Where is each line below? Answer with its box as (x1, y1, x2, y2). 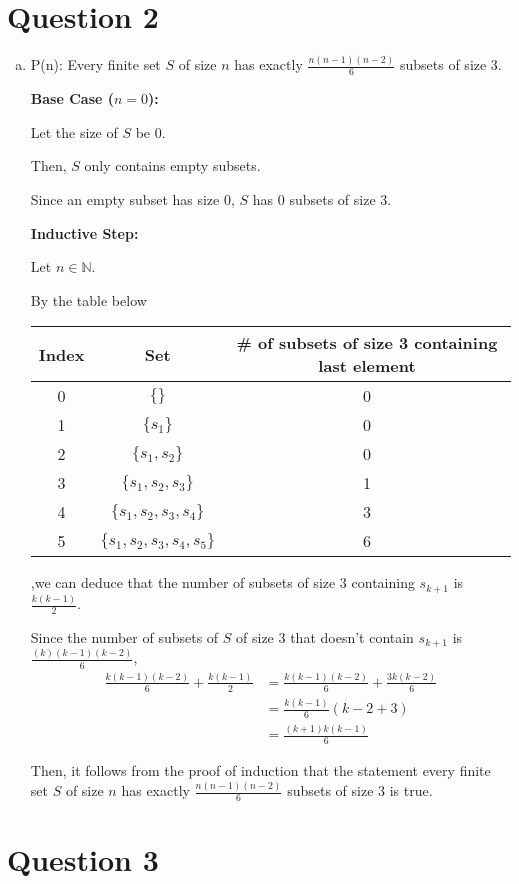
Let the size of (30, 121, 118, 142)
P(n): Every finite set (30, 54, 161, 75)
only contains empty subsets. (84, 155, 261, 176)
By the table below (30, 289, 147, 310)
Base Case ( (30, 88, 114, 109)
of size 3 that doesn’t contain (236, 627, 414, 648)
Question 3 (7, 839, 159, 880)
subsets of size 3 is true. (287, 780, 433, 801)
